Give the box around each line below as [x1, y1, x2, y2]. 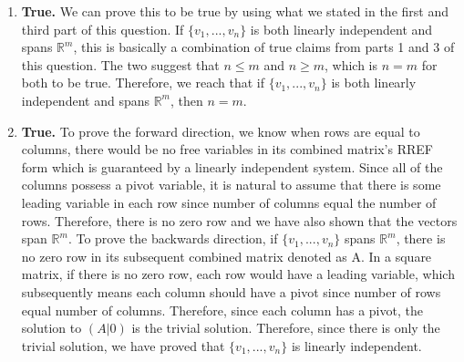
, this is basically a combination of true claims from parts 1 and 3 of [73, 37, 455, 57]
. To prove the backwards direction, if [67, 229, 278, 248]
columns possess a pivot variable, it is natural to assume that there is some [21, 175, 441, 194]
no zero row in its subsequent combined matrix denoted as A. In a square [21, 246, 432, 265]
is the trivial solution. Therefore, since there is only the [131, 318, 440, 337]
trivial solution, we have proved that [21, 336, 225, 355]
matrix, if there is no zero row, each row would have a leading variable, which [21, 264, 455, 284]
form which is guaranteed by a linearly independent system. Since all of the [21, 157, 443, 176]
